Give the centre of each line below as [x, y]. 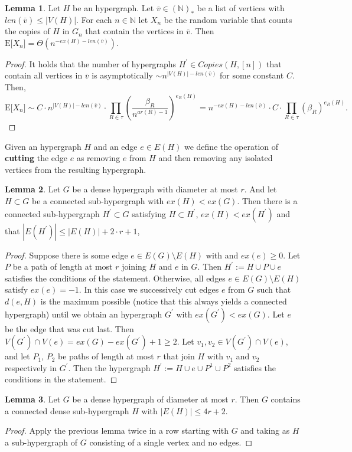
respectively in [31, 367]
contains [286, 399]
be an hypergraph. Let [113, 8]
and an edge [115, 146]
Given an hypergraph [43, 146]
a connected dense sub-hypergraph [67, 410]
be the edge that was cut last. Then [69, 328]
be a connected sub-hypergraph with [98, 200]
